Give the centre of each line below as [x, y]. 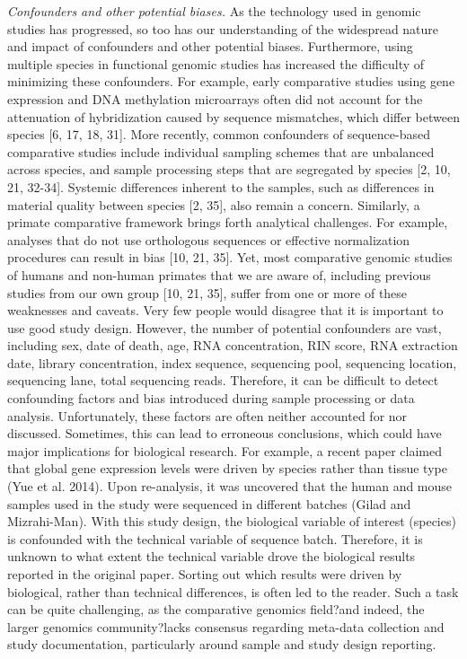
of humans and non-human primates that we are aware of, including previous [219, 274]
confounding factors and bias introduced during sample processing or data [211, 398]
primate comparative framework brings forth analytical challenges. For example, [228, 222]
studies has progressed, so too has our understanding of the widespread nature [223, 28]
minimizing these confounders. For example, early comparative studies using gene [231, 81]
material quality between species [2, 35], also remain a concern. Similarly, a [214, 204]
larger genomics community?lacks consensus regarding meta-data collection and [226, 626]
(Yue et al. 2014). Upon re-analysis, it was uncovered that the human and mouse [230, 486]
